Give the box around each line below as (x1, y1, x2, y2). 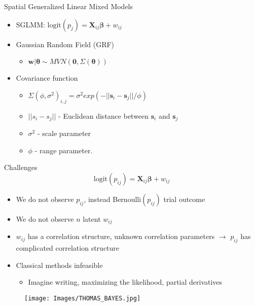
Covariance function (16, 73, 78, 83)
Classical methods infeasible (16, 259, 103, 270)
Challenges (4, 162, 38, 173)
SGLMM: (16, 19, 45, 29)
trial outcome (163, 193, 205, 204)
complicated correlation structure (16, 243, 120, 253)
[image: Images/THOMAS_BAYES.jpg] (24, 294, 141, 302)
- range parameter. (34, 145, 93, 155)
